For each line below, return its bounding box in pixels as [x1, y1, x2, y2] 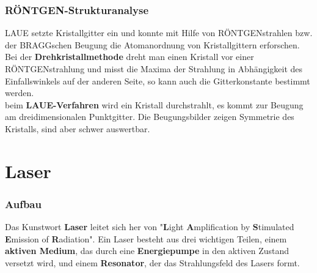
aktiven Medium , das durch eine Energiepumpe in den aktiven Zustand [5, 244, 290, 257]
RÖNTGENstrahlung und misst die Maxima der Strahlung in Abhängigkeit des [5, 62, 303, 75]
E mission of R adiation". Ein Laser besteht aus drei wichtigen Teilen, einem [5, 232, 287, 245]
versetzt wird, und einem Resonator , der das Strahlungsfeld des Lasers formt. [5, 256, 300, 269]
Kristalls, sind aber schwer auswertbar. [5, 122, 150, 135]
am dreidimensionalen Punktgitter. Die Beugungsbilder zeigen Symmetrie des [5, 110, 294, 123]
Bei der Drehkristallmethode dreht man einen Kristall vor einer [5, 50, 254, 63]
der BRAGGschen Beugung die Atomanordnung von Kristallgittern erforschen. [5, 38, 300, 51]
